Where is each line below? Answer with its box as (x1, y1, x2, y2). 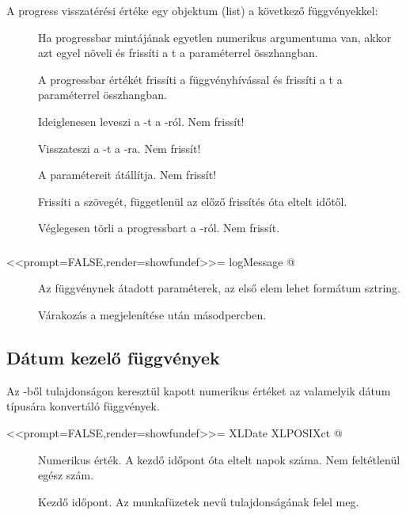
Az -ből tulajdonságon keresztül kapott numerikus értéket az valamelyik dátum (6, 382, 391, 399)
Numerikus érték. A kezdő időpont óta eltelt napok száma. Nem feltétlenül (38, 451, 400, 467)
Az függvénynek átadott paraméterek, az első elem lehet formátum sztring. (38, 280, 400, 296)
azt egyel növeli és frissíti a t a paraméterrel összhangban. (38, 44, 318, 61)
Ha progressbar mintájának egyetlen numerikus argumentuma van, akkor (38, 29, 392, 45)
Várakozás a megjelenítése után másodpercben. (38, 307, 267, 323)
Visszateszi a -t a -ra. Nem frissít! (38, 139, 201, 156)
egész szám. (38, 467, 94, 483)
